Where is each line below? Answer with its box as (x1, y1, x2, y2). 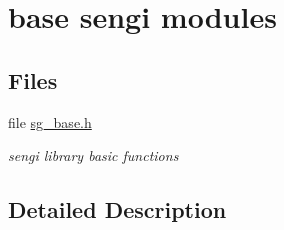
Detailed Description (8, 194, 227, 225)
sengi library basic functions (8, 145, 179, 166)
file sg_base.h (8, 111, 92, 132)
